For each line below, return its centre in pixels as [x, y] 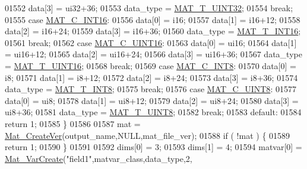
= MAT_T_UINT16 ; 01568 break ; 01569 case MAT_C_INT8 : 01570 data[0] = [151, 65]
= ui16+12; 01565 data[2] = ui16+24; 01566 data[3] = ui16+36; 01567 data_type [153, 54]
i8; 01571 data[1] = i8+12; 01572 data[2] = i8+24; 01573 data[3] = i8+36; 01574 [151, 77]
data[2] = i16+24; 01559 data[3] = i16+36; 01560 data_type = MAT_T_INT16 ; [153, 31]
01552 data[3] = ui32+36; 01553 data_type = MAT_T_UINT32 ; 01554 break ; [149, 8]
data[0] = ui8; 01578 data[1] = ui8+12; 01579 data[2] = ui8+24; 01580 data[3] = [152, 100]
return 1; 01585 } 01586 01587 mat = [73, 123]
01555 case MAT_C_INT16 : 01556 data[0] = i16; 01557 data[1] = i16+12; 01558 [153, 19]
